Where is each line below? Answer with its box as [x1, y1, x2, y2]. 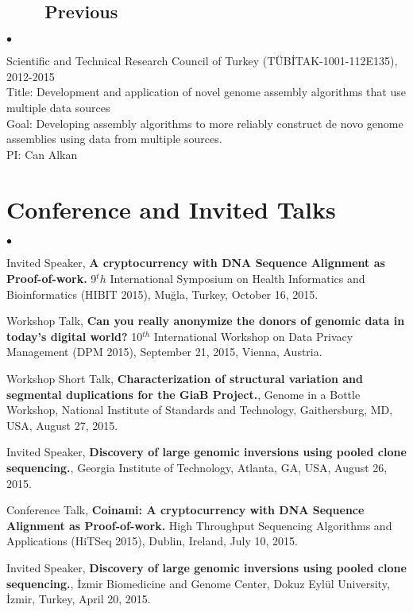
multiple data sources [6, 99, 110, 115]
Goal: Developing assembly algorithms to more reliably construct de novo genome [6, 114, 403, 131]
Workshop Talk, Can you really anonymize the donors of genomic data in [6, 312, 405, 329]
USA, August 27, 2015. [6, 416, 118, 433]
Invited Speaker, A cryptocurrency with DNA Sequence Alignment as [6, 254, 385, 271]
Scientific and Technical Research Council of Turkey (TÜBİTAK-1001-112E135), [6, 52, 398, 69]
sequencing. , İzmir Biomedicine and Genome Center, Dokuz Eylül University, [6, 575, 390, 591]
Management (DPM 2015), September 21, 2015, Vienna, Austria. [6, 343, 322, 360]
